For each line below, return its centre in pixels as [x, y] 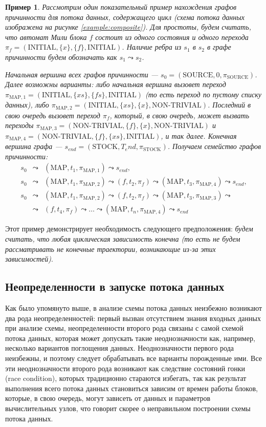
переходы [19, 125]
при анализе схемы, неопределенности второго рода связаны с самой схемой [124, 328]
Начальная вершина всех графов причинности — [82, 74]
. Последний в [229, 105]
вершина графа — [34, 146]
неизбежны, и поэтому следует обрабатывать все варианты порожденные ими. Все [134, 358]
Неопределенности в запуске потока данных [115, 286]
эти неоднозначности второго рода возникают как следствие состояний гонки [125, 368]
